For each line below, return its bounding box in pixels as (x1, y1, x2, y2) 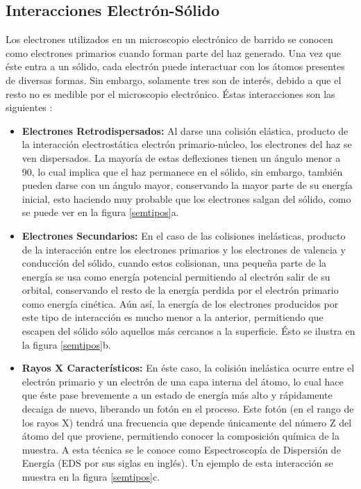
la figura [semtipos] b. (22, 337, 111, 351)
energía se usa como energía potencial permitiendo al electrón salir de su (22, 269, 330, 283)
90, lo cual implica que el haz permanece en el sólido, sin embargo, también (22, 164, 343, 179)
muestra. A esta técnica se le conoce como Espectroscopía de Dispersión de (22, 442, 341, 456)
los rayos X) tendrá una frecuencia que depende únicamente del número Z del (22, 415, 352, 429)
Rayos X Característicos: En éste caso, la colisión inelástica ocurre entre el (22, 360, 355, 375)
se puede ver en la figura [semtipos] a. (22, 205, 179, 219)
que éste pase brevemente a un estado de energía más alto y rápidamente (22, 388, 333, 402)
